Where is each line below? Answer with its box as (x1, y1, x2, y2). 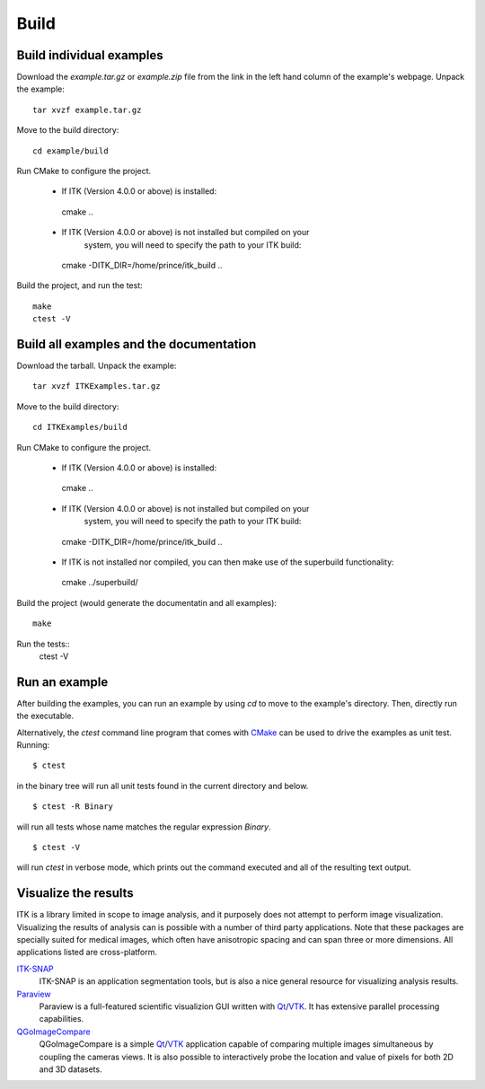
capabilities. (39, 1014, 84, 1024)
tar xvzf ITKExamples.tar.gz (32, 382, 161, 391)
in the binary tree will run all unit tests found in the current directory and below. (16, 780, 309, 791)
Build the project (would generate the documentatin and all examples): (16, 597, 278, 608)
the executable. (16, 710, 75, 722)
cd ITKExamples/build (32, 422, 128, 433)
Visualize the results (16, 885, 134, 901)
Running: (16, 739, 50, 750)
